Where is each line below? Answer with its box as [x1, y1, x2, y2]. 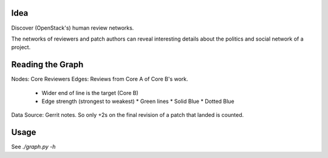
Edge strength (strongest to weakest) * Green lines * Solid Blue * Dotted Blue [41, 97, 234, 105]
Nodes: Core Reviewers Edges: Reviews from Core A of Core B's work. [11, 76, 188, 83]
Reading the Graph [11, 59, 84, 70]
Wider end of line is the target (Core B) [41, 89, 139, 96]
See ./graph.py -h [11, 143, 56, 151]
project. [11, 44, 31, 51]
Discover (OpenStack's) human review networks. [11, 24, 134, 31]
